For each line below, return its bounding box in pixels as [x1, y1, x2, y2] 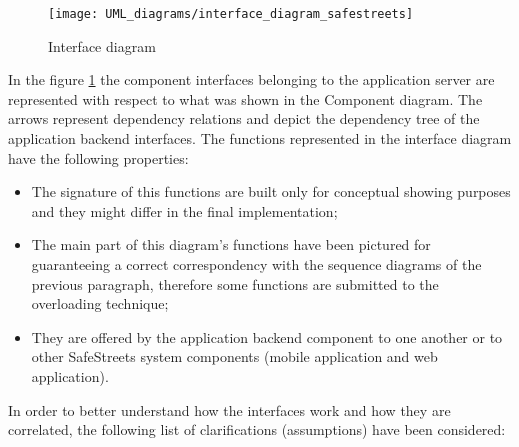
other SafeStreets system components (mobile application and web [31, 346, 438, 367]
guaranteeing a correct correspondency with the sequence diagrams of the [31, 254, 482, 274]
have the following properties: [8, 147, 189, 168]
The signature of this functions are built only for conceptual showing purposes [31, 181, 511, 202]
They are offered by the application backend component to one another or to [31, 326, 503, 347]
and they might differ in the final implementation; [31, 200, 338, 221]
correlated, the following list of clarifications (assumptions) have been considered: [8, 419, 506, 440]
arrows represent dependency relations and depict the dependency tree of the [8, 108, 480, 129]
